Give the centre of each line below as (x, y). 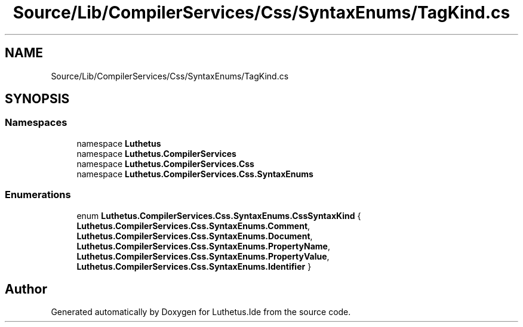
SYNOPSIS (37, 99)
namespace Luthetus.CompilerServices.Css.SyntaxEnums (195, 174)
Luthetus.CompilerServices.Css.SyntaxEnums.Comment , (193, 226)
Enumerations (38, 195)
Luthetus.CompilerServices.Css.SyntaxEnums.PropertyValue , (203, 256)
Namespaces (36, 123)
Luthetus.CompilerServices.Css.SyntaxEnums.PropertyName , (203, 246)
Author (26, 289)
